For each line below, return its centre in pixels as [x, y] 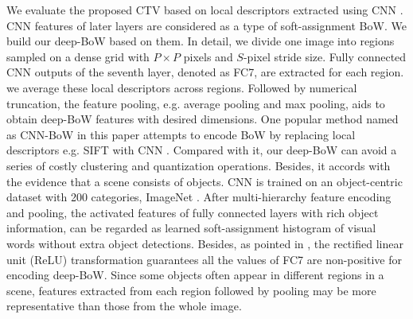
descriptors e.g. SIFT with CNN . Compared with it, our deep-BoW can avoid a [202, 150]
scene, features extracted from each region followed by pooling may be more [191, 290]
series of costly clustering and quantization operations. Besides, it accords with [199, 165]
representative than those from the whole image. [124, 306]
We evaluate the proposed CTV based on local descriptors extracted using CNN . [205, 10]
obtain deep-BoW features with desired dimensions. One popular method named [203, 119]
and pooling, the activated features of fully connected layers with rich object [193, 212]
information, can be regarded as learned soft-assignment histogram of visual [191, 228]
